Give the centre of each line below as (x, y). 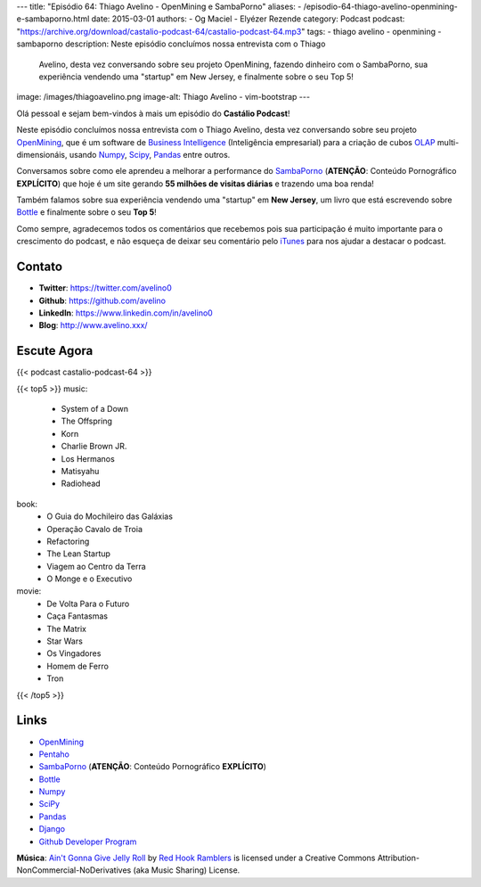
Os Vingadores (74, 653)
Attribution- (399, 858)
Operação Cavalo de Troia (94, 529)
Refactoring (68, 541)
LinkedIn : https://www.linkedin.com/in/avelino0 (126, 313)
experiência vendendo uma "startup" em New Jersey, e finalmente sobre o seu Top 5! (196, 77)
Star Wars (65, 641)
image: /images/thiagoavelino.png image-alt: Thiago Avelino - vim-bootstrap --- (163, 97)
